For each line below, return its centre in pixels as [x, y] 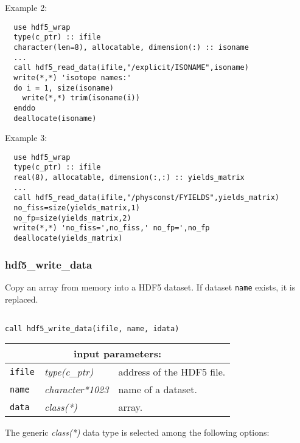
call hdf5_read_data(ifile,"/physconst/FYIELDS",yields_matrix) [147, 198]
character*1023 [76, 390]
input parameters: [118, 354]
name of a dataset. [158, 390]
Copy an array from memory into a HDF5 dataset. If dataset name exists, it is [150, 287]
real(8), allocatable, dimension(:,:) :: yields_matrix [129, 178]
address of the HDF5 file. [172, 372]
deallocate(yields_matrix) [68, 238]
